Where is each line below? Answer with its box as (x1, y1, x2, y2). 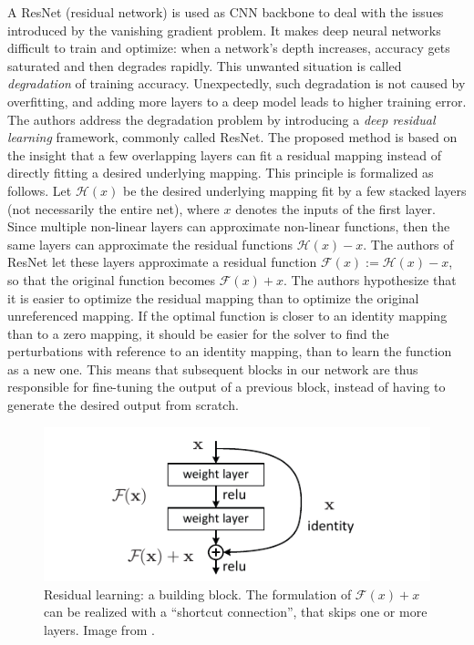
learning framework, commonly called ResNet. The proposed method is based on (7, 128, 458, 147)
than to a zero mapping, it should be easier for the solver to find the (7, 323, 389, 343)
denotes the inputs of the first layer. (235, 199, 436, 218)
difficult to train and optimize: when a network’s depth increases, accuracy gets (7, 38, 450, 57)
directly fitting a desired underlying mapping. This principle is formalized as (7, 163, 434, 182)
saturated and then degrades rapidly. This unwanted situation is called (7, 56, 402, 75)
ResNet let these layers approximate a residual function (7, 252, 317, 271)
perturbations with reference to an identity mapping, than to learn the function (7, 342, 452, 361)
